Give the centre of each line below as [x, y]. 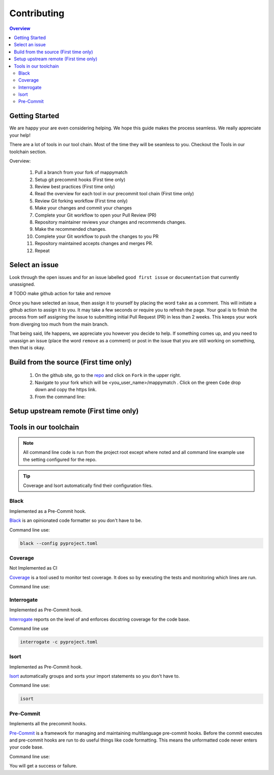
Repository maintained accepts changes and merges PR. [94, 243]
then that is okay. [27, 348]
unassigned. [22, 284]
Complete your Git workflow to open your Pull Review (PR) [96, 215]
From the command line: [60, 397]
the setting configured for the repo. [60, 460]
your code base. [26, 747]
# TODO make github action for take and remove [60, 294]
